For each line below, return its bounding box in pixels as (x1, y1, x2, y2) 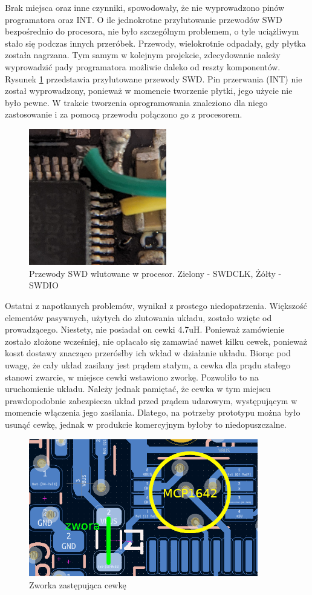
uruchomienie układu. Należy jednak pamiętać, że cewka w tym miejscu (5, 382, 271, 395)
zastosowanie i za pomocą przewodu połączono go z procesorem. (5, 108, 242, 121)
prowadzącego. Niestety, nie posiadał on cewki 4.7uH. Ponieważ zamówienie (5, 323, 285, 336)
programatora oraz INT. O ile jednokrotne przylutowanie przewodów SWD (5, 13, 282, 25)
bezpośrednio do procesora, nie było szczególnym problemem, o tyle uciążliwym (5, 25, 299, 38)
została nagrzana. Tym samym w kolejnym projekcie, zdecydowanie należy (5, 48, 281, 61)
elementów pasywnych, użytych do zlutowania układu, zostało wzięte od (5, 311, 272, 324)
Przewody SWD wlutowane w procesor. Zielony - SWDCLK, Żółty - (29, 267, 282, 279)
